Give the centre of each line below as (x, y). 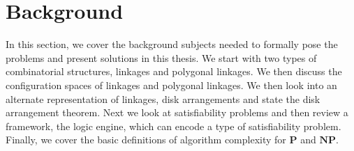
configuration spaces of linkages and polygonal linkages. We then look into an (171, 85)
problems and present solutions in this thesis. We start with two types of (161, 57)
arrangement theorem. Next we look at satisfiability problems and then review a (177, 112)
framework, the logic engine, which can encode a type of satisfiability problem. (174, 126)
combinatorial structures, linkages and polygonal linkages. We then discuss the (174, 71)
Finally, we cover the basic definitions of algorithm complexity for (146, 140)
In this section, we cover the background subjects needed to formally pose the (172, 44)
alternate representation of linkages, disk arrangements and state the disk (163, 98)
